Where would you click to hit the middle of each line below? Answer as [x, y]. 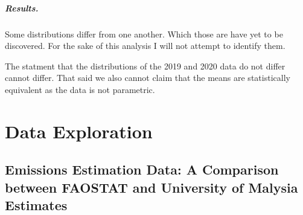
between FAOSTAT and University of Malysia [151, 187]
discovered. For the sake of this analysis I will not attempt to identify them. [145, 46]
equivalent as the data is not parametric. [80, 89]
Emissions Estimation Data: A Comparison [142, 169]
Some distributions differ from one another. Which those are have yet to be [144, 34]
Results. [22, 8]
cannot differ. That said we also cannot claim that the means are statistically [148, 78]
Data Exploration [79, 131]
